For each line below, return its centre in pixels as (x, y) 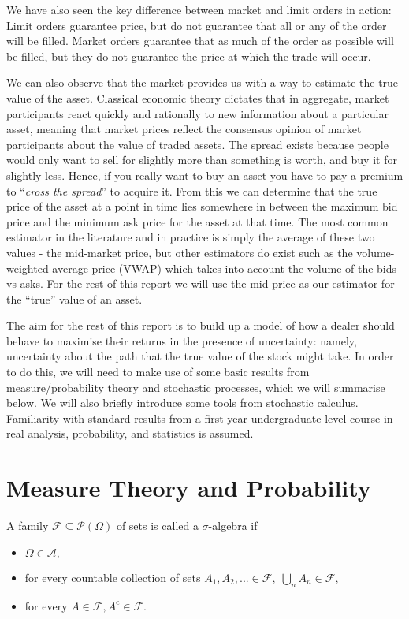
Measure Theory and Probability (189, 488)
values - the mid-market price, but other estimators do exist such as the (180, 252)
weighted (28, 268)
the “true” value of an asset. (74, 298)
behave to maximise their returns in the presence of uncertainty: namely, (182, 340)
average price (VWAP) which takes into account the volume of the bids (225, 268)
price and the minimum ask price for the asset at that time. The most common (197, 221)
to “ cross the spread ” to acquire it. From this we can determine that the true (192, 190)
